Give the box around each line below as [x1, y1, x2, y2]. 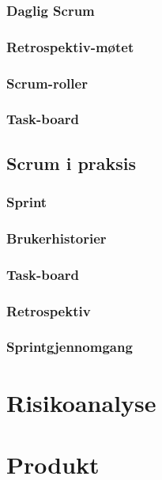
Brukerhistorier [6, 228, 107, 248]
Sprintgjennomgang [6, 337, 133, 357]
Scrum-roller [6, 73, 88, 93]
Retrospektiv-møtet [6, 36, 134, 56]
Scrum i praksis [6, 150, 137, 175]
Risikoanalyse [6, 386, 156, 418]
